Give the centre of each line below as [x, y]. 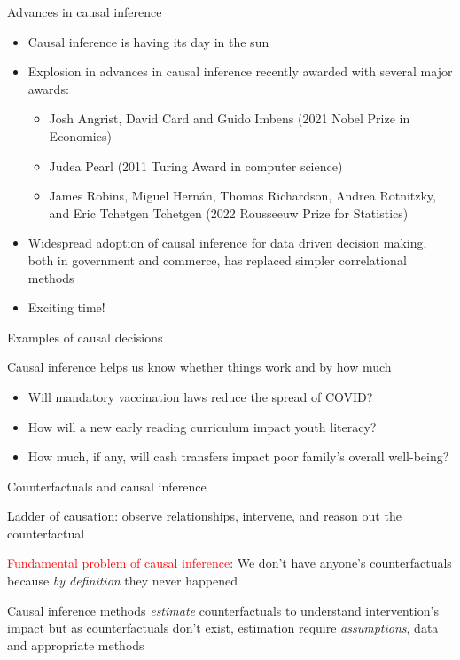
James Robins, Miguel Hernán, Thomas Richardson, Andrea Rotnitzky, [242, 196]
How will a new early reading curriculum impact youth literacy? [202, 426]
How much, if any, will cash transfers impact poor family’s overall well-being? [238, 456]
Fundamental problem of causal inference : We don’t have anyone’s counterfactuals [230, 563]
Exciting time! [66, 307]
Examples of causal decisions [85, 337]
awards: [48, 88]
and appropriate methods [76, 644]
